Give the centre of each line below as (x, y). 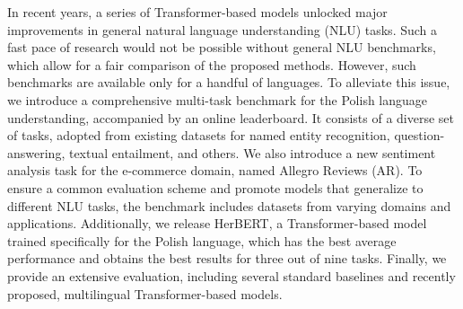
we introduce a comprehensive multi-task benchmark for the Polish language (218, 99)
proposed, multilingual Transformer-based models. (145, 293)
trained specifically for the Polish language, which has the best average (202, 240)
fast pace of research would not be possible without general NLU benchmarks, (222, 47)
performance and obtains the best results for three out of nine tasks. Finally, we (227, 258)
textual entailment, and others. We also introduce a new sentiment (252, 152)
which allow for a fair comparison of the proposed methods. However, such (212, 64)
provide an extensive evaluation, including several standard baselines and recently (231, 275)
